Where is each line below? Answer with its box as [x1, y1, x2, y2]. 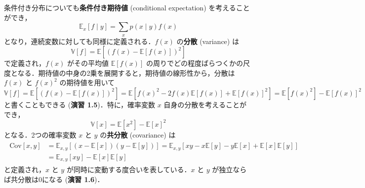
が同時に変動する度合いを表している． [66, 164, 191, 175]
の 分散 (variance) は [176, 36, 239, 46]
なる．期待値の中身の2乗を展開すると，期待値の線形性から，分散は [17, 67, 235, 78]
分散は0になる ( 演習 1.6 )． [17, 174, 104, 184]
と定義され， [4, 164, 45, 175]
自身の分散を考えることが [163, 99, 246, 109]
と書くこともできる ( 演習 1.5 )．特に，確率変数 [4, 99, 155, 109]
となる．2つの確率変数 [4, 129, 77, 140]
